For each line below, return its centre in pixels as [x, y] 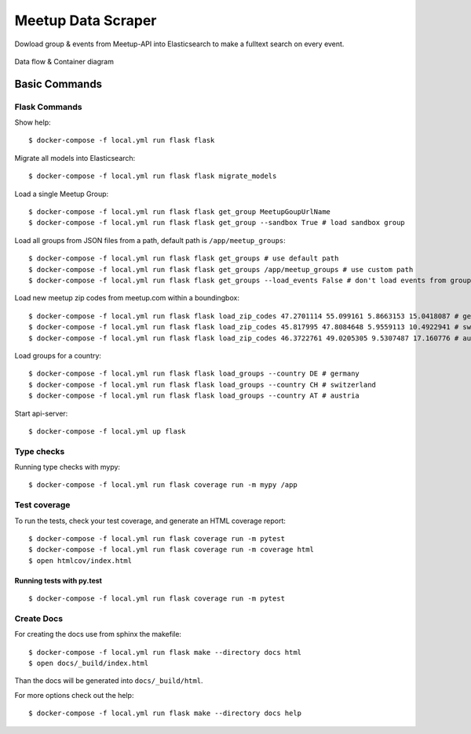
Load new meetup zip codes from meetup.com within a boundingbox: [127, 298]
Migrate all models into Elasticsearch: [75, 158]
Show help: [33, 122]
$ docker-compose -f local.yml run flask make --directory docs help [165, 713]
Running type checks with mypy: [68, 467]
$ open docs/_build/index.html [89, 663]
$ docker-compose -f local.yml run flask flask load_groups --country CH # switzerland [203, 385]
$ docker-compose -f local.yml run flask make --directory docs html [165, 652]
